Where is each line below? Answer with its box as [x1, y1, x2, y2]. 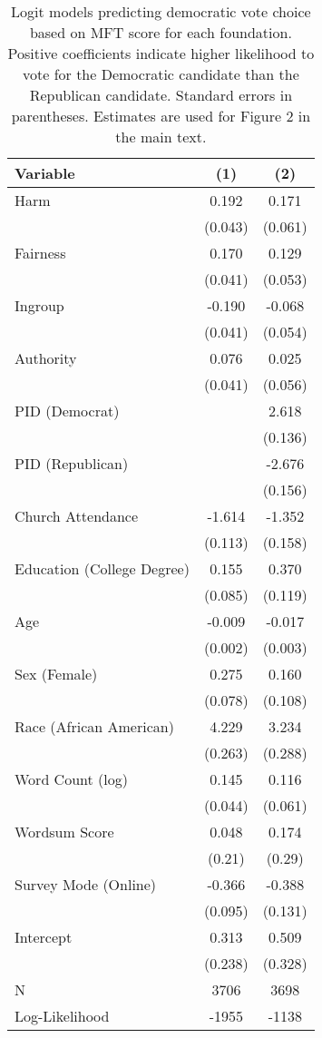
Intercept [15, 926, 73, 947]
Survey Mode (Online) [15, 874, 157, 895]
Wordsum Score [15, 821, 114, 842]
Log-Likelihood [15, 1005, 110, 1026]
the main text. [115, 126, 207, 147]
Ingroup [15, 295, 64, 316]
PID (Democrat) [15, 400, 120, 421]
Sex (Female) [15, 663, 98, 684]
